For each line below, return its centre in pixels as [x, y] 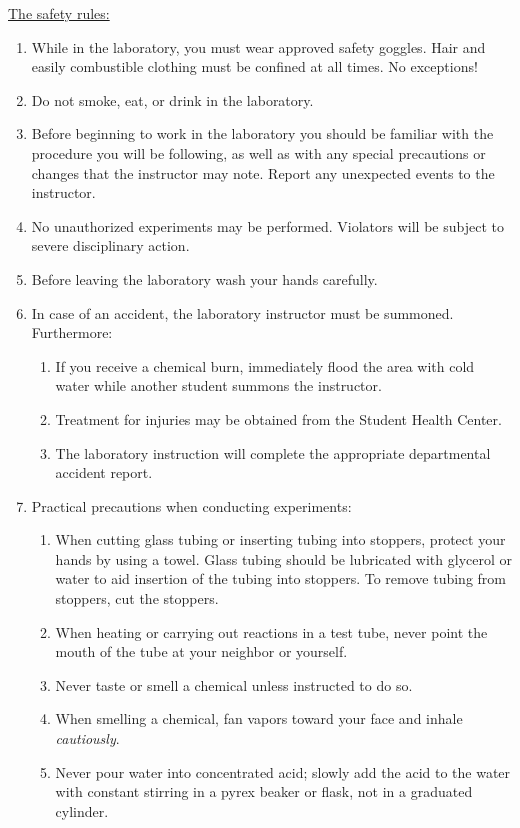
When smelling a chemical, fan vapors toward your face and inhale [259, 718]
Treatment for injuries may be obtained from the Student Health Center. [278, 418]
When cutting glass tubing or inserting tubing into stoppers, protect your [280, 539]
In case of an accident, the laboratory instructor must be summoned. [242, 312]
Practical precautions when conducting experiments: [191, 505]
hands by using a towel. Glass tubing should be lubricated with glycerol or [284, 558]
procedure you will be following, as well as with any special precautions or [258, 152]
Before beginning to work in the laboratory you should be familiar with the [262, 133]
